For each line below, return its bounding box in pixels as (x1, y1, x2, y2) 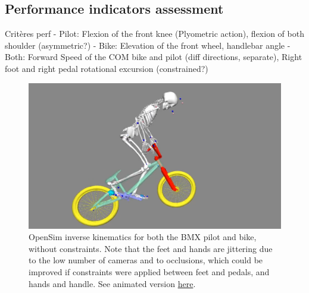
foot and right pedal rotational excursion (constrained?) (5, 62, 208, 74)
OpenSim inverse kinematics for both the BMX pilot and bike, (29, 231, 257, 243)
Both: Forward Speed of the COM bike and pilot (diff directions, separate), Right (5, 51, 302, 63)
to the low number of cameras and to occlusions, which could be (29, 254, 263, 266)
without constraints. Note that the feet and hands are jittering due (29, 242, 273, 254)
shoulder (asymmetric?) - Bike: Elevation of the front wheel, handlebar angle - (5, 39, 291, 51)
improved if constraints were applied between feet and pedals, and (29, 266, 270, 278)
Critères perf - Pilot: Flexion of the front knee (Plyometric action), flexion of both (5, 27, 304, 40)
